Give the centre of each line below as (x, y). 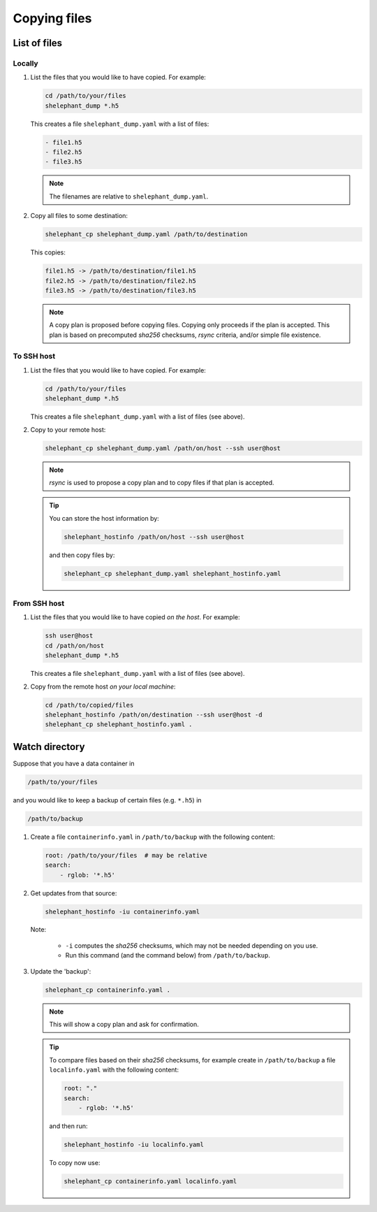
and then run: (68, 1126)
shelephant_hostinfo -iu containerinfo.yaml (123, 911)
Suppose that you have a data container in (74, 763)
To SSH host (34, 356)
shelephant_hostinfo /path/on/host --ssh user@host (154, 537)
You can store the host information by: (104, 518)
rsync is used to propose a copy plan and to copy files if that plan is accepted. (162, 482)
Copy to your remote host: (68, 429)
